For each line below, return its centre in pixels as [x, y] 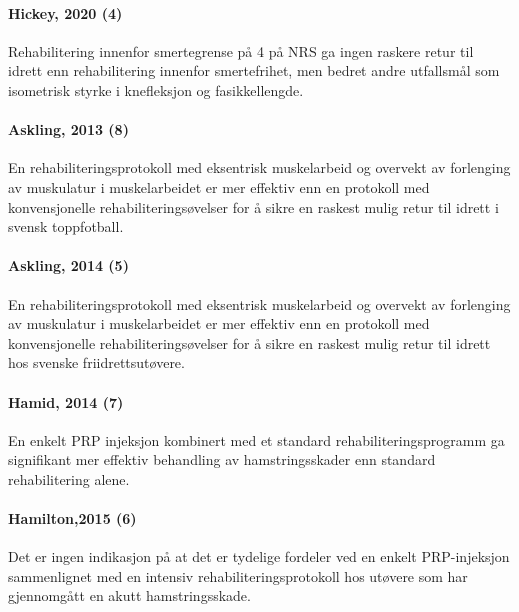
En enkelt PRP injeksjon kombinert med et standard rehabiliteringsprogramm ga [256, 439]
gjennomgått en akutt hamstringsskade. [129, 595]
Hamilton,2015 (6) [72, 518]
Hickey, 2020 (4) [65, 12]
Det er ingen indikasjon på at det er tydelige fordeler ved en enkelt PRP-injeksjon [259, 556]
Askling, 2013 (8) [68, 129]
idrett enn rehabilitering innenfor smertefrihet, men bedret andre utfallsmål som [254, 70]
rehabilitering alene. [69, 478]
